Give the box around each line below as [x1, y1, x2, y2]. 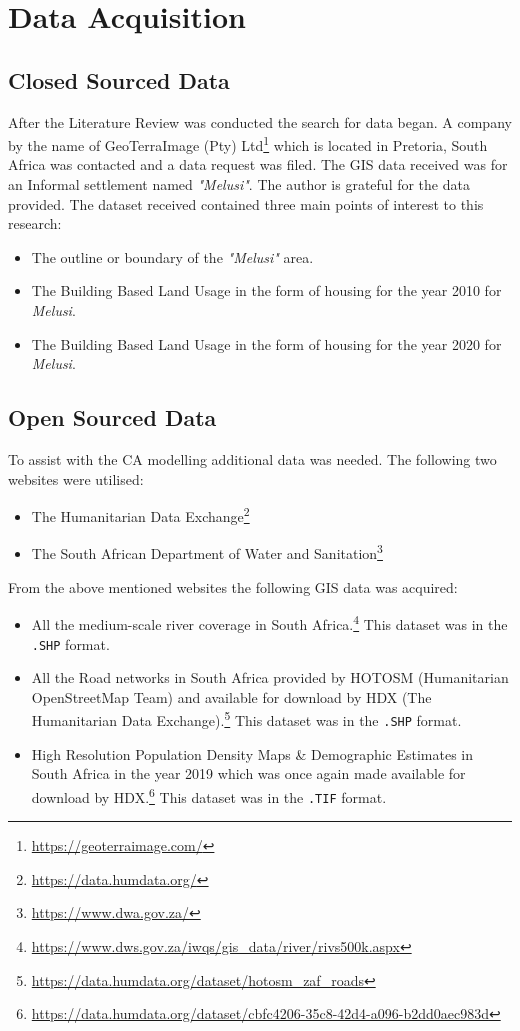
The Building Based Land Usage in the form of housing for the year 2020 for [31, 333, 502, 354]
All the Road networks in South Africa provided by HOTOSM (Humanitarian [31, 667, 509, 688]
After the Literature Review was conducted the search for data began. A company [8, 111, 512, 132]
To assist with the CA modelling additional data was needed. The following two [8, 448, 497, 469]
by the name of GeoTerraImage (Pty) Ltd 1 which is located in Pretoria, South [8, 132, 488, 155]
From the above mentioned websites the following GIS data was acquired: [8, 576, 458, 597]
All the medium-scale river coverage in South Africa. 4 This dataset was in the [31, 611, 508, 634]
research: [8, 213, 62, 234]
